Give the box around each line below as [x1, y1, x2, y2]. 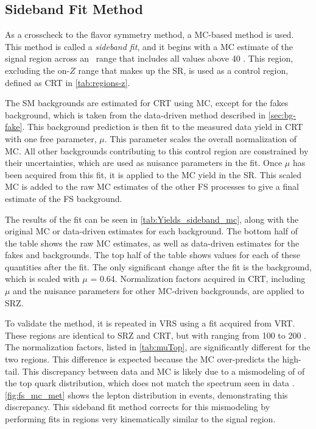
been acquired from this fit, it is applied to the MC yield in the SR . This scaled [5, 168, 302, 181]
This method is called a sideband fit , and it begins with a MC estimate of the [5, 40, 293, 52]
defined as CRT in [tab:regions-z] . [5, 76, 130, 88]
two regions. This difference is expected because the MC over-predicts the [5, 353, 279, 366]
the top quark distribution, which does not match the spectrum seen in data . [5, 377, 295, 389]
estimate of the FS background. [5, 192, 122, 204]
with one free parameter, [5, 132, 97, 145]
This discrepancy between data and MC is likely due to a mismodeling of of [22, 364, 305, 377]
